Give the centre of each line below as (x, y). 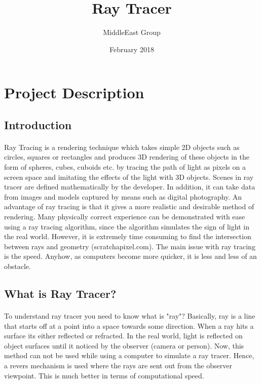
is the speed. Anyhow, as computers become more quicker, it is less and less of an (130, 256)
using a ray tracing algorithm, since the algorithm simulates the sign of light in (127, 226)
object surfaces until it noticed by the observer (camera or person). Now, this (124, 345)
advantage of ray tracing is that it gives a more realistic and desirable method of (129, 206)
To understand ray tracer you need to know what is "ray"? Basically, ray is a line (130, 315)
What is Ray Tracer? (60, 293)
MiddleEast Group (132, 32)
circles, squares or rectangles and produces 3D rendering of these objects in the (127, 157)
